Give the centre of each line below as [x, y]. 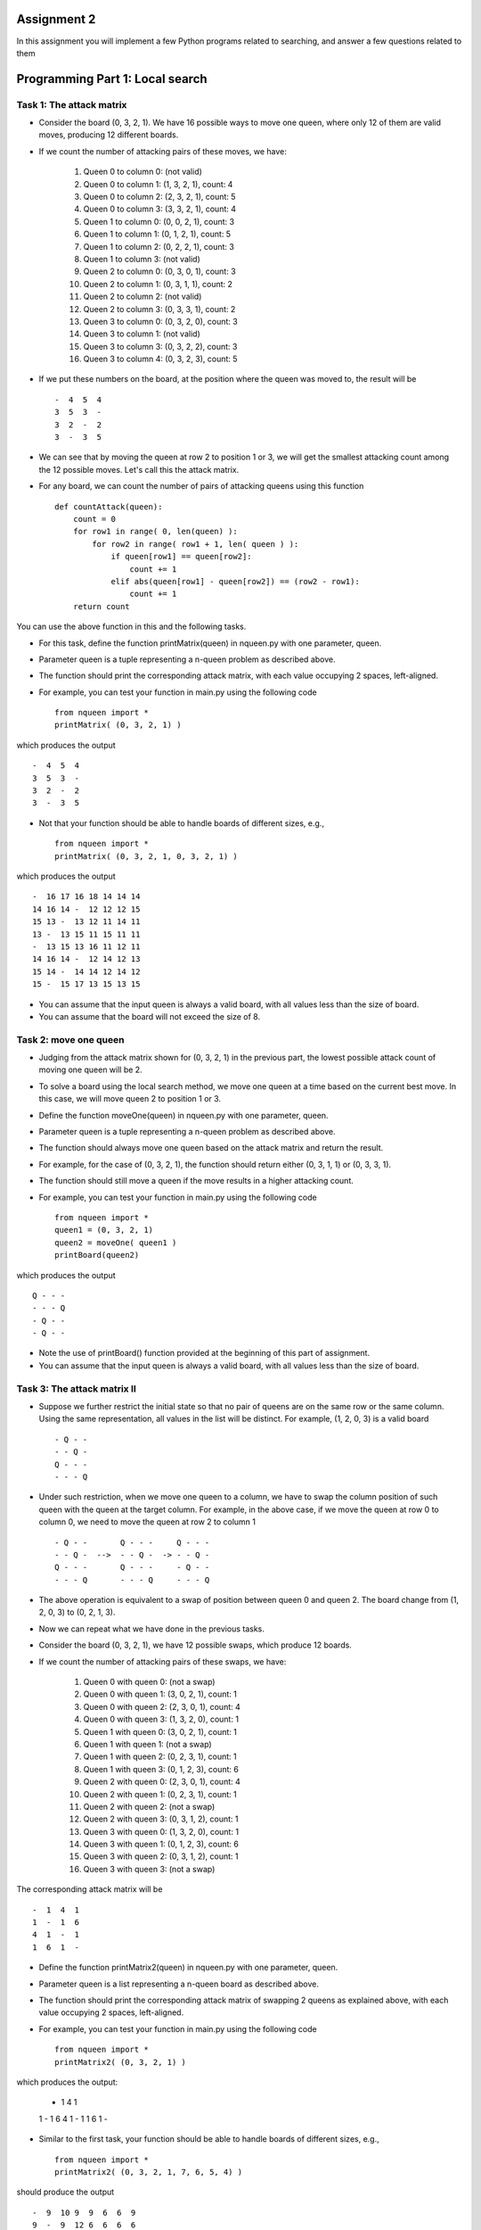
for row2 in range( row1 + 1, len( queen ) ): [196, 544]
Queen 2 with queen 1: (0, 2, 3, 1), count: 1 [160, 1794]
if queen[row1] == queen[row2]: [182, 557]
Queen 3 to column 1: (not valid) [142, 334]
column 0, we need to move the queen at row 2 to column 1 [147, 1522]
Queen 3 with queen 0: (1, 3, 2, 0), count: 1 [161, 1831]
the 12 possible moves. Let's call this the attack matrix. [139, 469]
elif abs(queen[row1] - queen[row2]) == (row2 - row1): [235, 581]
